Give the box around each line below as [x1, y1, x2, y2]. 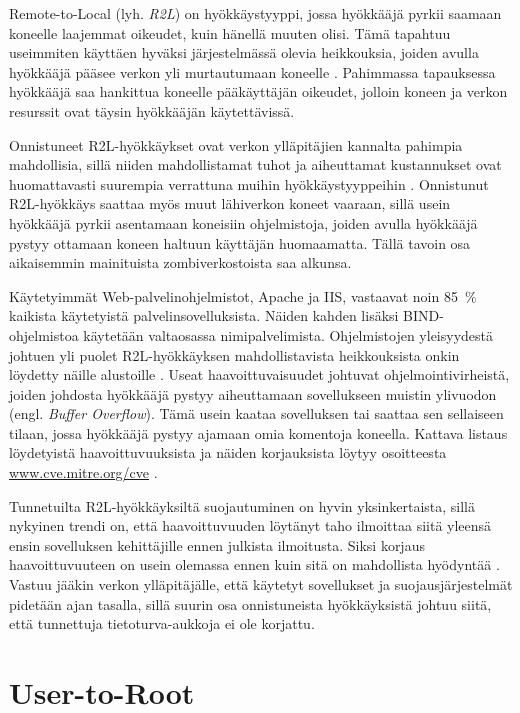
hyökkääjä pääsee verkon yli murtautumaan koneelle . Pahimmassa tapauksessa [9, 61, 496, 82]
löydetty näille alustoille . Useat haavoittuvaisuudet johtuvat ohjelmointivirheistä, [9, 364, 510, 385]
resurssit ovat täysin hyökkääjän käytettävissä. [9, 100, 295, 121]
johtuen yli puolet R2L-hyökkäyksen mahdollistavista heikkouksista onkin [9, 344, 460, 365]
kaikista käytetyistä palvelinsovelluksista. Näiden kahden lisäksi [9, 305, 399, 326]
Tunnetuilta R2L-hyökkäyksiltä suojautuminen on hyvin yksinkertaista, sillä [9, 495, 476, 516]
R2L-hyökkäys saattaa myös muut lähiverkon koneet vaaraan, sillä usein [9, 193, 451, 214]
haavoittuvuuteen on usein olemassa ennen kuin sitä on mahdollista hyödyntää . [9, 554, 500, 575]
